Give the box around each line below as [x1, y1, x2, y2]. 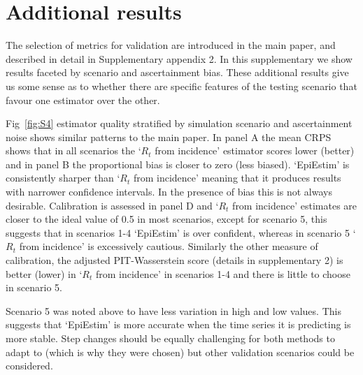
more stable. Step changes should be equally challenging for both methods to [6, 331, 335, 345]
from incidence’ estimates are [232, 198, 357, 212]
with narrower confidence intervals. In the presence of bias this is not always [6, 184, 332, 199]
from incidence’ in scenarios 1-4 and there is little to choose [95, 266, 350, 281]
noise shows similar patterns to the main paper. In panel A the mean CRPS [6, 129, 332, 144]
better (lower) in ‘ [6, 266, 83, 281]
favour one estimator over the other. [6, 92, 160, 107]
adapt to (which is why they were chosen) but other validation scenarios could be [6, 344, 355, 359]
